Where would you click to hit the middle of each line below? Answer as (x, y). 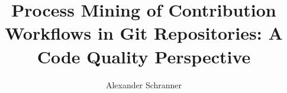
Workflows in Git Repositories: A (144, 33)
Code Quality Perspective (144, 56)
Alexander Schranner (144, 84)
